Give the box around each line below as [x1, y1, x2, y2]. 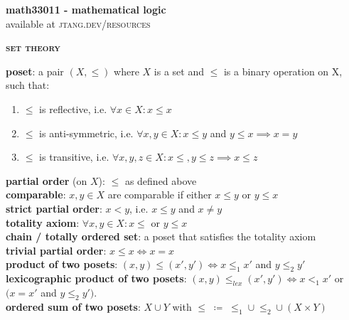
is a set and [154, 63, 204, 78]
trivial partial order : [6, 242, 107, 257]
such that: [6, 78, 50, 92]
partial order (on [6, 173, 87, 188]
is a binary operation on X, [223, 63, 343, 78]
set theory [6, 40, 60, 55]
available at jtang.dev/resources [6, 16, 151, 31]
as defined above [124, 173, 197, 188]
